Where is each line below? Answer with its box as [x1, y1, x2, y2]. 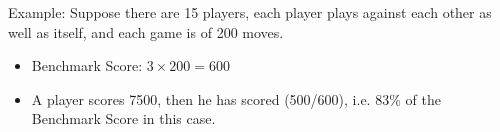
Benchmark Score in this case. [31, 108, 216, 129]
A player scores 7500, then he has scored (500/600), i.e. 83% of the [31, 88, 441, 109]
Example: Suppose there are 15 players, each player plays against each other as [8, 2, 492, 22]
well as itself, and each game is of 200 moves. [8, 21, 284, 42]
